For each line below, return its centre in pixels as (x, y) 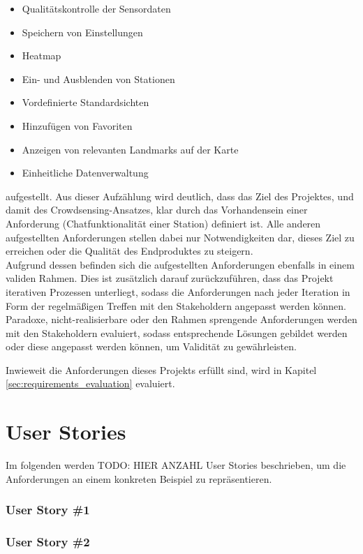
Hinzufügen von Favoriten (77, 125)
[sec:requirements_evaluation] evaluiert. (90, 383)
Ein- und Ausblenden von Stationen (98, 78)
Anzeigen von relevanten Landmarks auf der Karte (130, 149)
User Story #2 (48, 542)
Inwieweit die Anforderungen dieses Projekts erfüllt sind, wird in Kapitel (161, 369)
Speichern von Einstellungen (82, 32)
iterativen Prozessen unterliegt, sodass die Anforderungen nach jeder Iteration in (178, 291)
